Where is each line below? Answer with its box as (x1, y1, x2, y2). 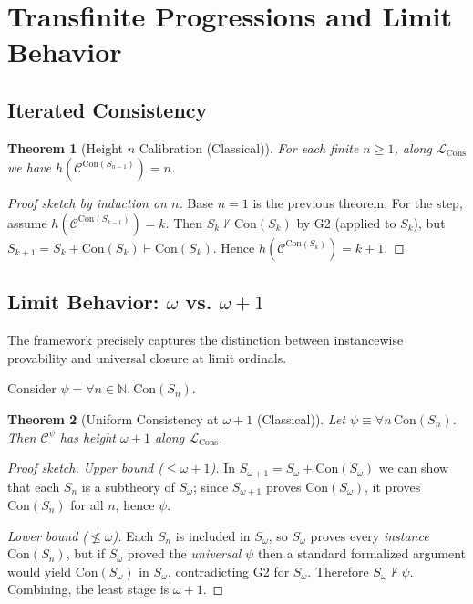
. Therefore (307, 561, 369, 580)
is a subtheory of (81, 476, 175, 495)
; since (192, 476, 229, 495)
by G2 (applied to (296, 213, 396, 232)
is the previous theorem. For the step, (252, 193, 463, 213)
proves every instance (310, 526, 429, 545)
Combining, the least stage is (7, 579, 170, 599)
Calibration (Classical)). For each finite (139, 138, 359, 157)
